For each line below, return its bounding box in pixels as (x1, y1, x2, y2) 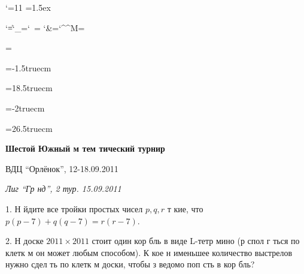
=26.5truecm (5, 122, 53, 134)
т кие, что (167, 202, 203, 215)
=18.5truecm (5, 82, 53, 94)
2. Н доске (5, 234, 44, 247)
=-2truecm (5, 101, 45, 114)
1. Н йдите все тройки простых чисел (5, 202, 143, 215)
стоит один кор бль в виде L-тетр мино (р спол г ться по (92, 234, 300, 247)
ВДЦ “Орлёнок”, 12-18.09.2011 (5, 162, 118, 174)
